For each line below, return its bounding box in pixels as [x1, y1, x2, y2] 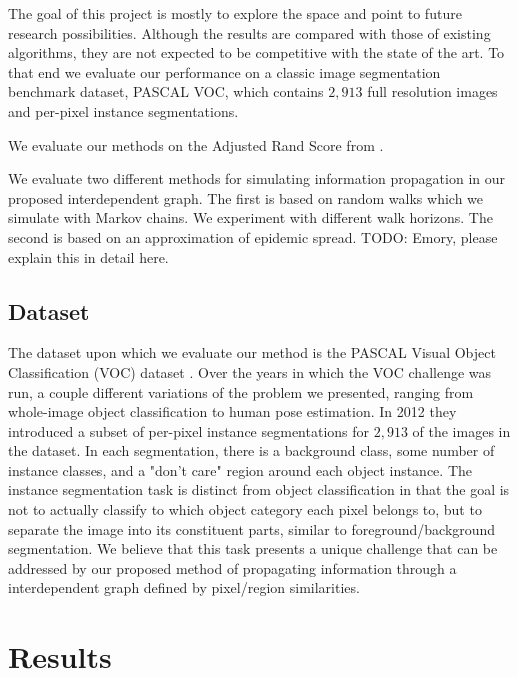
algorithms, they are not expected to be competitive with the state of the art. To [8, 42, 505, 63]
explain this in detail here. [8, 246, 169, 267]
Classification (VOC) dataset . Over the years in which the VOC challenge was [8, 361, 492, 382]
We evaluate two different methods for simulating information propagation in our [8, 168, 505, 189]
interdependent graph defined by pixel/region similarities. [8, 577, 360, 598]
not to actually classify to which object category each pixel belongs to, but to [8, 499, 482, 520]
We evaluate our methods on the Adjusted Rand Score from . [8, 134, 384, 155]
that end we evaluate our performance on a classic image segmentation [8, 61, 441, 82]
